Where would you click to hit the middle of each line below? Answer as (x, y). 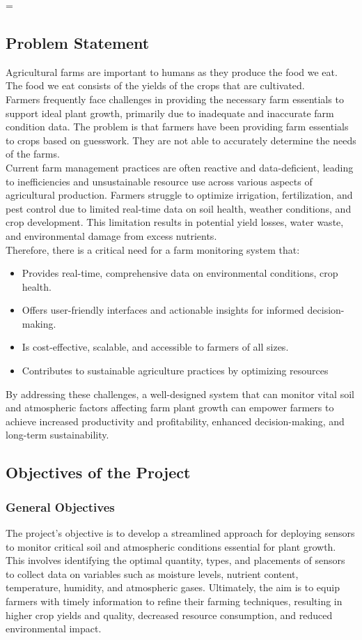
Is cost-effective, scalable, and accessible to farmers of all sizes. (155, 347)
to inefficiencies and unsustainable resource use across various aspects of (159, 181)
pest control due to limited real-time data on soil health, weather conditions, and (179, 208)
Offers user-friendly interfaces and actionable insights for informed (163, 310)
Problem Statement (78, 42)
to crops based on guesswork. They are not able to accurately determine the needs (181, 140)
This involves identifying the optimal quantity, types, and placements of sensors (175, 560)
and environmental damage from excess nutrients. (111, 235)
